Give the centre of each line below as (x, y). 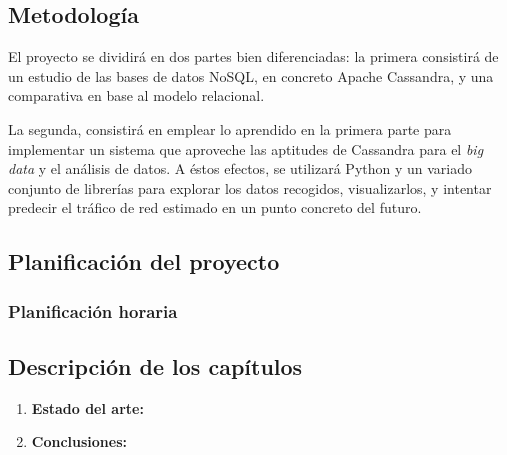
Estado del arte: (87, 407)
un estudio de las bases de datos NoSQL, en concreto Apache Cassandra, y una (251, 75)
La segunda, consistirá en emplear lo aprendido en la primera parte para (230, 128)
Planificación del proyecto (144, 261)
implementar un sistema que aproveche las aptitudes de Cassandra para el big (246, 148)
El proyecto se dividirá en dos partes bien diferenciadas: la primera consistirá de (253, 56)
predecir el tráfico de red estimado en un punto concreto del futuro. (215, 207)
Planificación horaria (93, 310)
